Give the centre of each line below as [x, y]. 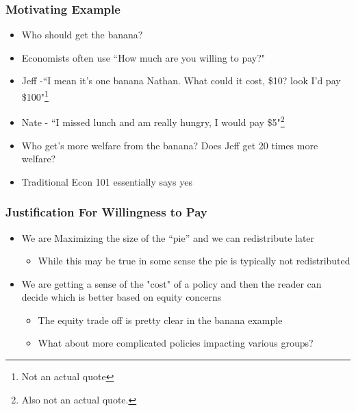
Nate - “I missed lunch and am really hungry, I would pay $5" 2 [153, 121]
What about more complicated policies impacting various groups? [176, 343]
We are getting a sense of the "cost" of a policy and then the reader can [171, 283]
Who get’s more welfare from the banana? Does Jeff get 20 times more [170, 145]
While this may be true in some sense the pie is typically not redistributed [194, 261]
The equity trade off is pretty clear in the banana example [160, 320]
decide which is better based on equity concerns [122, 297]
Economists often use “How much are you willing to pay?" [143, 57]
